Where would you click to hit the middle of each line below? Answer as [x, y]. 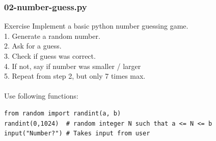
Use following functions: [41, 96]
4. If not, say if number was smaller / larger [73, 66]
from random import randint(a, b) [63, 113]
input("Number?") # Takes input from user [77, 134]
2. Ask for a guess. [33, 46]
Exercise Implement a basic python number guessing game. [96, 26]
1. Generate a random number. [52, 36]
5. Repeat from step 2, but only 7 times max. [75, 76]
